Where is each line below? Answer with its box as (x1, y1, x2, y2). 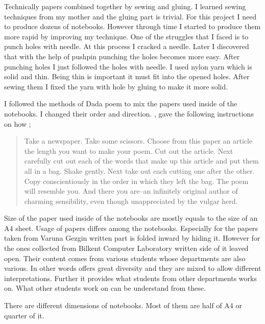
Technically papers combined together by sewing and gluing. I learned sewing (4, 1, 246, 11)
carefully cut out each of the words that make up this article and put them (24, 155, 259, 166)
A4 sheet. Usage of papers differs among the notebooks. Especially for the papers (4, 222, 258, 233)
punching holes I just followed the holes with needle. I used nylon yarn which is (4, 61, 252, 72)
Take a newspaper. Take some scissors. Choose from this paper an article (24, 135, 253, 146)
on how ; (4, 118, 31, 129)
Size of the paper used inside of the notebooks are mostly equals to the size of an (4, 213, 258, 223)
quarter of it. (4, 310, 44, 320)
